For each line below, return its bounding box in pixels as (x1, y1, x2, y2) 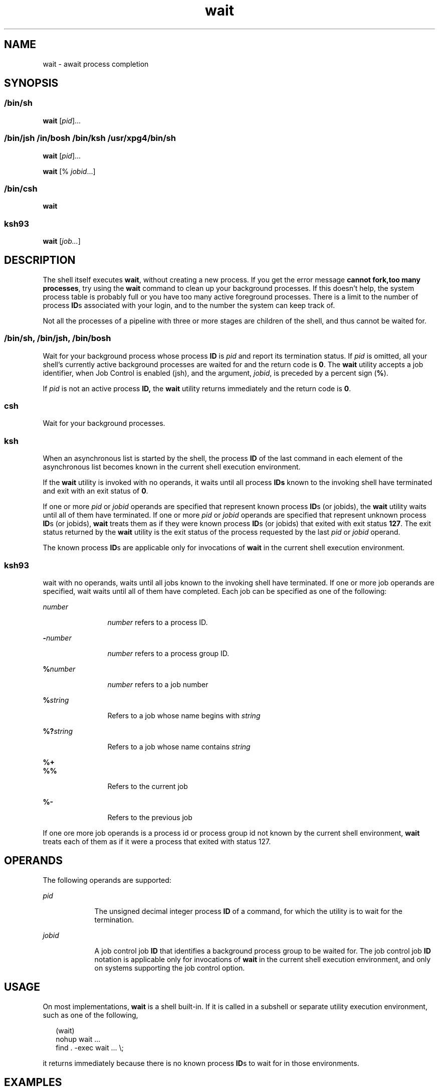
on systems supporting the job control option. (94, 963, 245, 972)
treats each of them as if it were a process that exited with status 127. (43, 837, 271, 846)
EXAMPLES (4, 1076, 62, 1089)
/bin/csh (4, 183, 38, 194)
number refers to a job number (107, 680, 208, 689)
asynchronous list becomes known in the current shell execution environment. (43, 462, 301, 472)
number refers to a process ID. (107, 617, 208, 627)
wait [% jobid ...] (43, 167, 96, 176)
